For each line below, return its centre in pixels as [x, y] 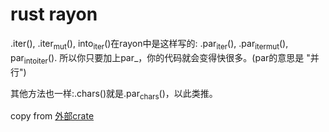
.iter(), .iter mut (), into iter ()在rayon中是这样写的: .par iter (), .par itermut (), [149, 44]
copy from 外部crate [52, 116]
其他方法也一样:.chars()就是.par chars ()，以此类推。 [114, 94]
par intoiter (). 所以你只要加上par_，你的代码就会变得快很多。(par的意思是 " [160, 58]
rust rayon [54, 14]
